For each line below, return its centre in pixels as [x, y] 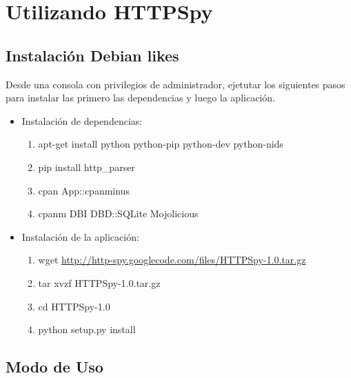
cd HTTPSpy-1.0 [74, 306]
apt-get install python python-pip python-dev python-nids [161, 144]
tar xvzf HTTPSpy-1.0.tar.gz [99, 282]
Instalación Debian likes [92, 55]
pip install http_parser [87, 167]
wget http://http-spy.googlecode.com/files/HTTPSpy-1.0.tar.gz [172, 260]
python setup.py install [87, 329]
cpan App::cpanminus [84, 190]
